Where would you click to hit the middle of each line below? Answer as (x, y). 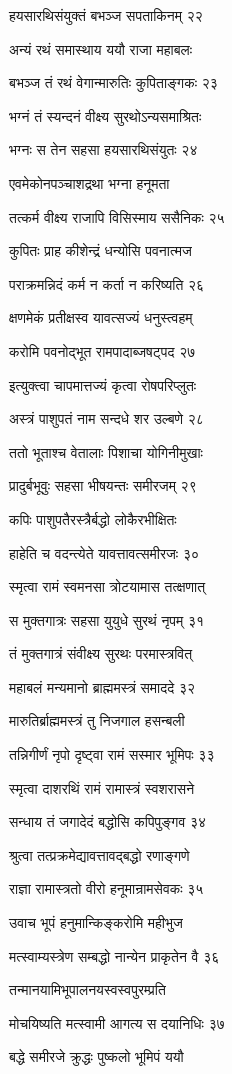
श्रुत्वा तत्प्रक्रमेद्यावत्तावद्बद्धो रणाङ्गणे (99, 854)
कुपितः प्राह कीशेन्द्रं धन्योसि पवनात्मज (100, 250)
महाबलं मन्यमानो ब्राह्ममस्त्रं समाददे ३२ (102, 686)
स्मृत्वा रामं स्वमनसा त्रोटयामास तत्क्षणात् (107, 586)
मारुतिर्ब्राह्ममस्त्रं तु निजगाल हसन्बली (97, 720)
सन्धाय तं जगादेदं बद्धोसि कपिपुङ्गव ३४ (108, 821)
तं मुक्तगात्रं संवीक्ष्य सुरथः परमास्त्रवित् (101, 653)
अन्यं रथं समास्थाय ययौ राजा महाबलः (101, 48)
